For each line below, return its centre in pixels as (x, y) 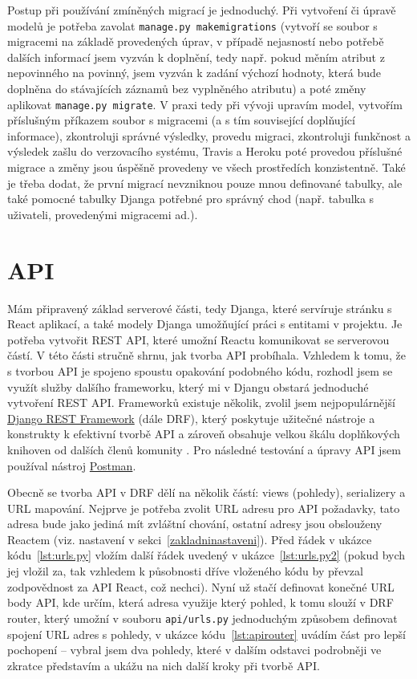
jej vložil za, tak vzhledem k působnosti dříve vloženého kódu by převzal (185, 571)
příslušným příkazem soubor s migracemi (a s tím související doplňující (181, 120)
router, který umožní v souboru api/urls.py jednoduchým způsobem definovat (202, 618)
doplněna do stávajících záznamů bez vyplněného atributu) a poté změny (187, 89)
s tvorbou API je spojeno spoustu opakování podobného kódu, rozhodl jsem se (200, 370)
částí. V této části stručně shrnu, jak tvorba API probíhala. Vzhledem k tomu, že (206, 355)
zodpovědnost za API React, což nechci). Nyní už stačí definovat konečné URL (201, 586)
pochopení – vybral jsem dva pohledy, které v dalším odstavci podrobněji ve (194, 650)
